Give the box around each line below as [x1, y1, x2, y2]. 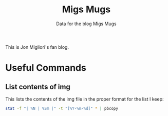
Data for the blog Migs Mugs [56, 21, 117, 27]
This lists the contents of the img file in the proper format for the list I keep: [5, 96, 164, 102]
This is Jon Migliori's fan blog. [5, 44, 69, 50]
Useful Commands [5, 62, 86, 74]
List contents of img [5, 82, 70, 91]
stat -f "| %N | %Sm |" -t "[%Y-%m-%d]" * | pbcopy [5, 106, 118, 111]
